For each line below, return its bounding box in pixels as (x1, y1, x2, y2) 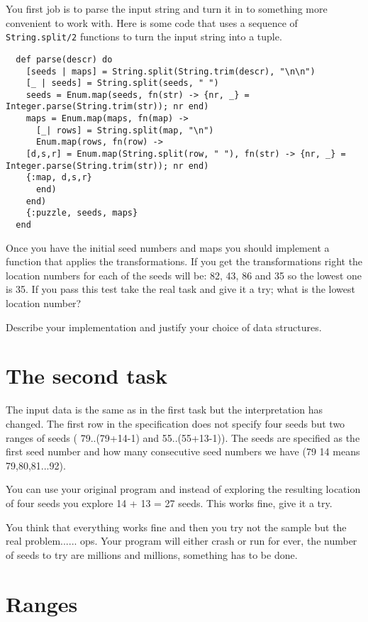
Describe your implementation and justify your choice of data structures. (6, 319, 322, 334)
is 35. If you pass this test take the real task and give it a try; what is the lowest (6, 282, 355, 296)
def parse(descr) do (16, 54, 113, 65)
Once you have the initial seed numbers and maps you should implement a (6, 240, 330, 255)
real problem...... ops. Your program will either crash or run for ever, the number (6, 533, 357, 548)
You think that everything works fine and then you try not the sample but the (6, 519, 347, 534)
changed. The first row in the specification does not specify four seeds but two (6, 416, 345, 431)
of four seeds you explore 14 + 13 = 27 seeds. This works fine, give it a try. (6, 495, 333, 510)
